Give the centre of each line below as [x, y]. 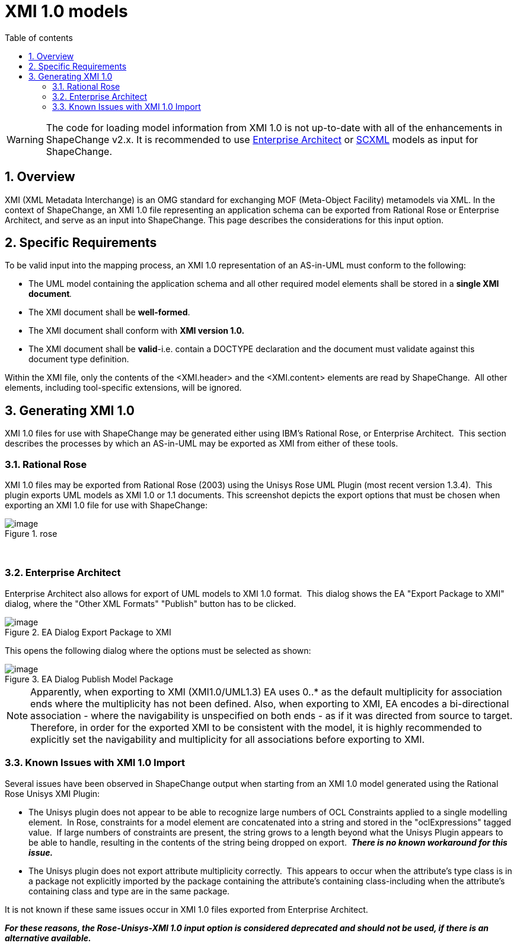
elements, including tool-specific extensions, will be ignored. [123, 388]
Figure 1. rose [31, 534]
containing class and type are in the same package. [129, 891]
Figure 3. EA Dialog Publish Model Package [89, 679]
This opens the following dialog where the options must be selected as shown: [158, 650]
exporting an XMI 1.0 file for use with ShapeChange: [106, 505]
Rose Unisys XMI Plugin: [52, 793]
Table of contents [39, 37]
